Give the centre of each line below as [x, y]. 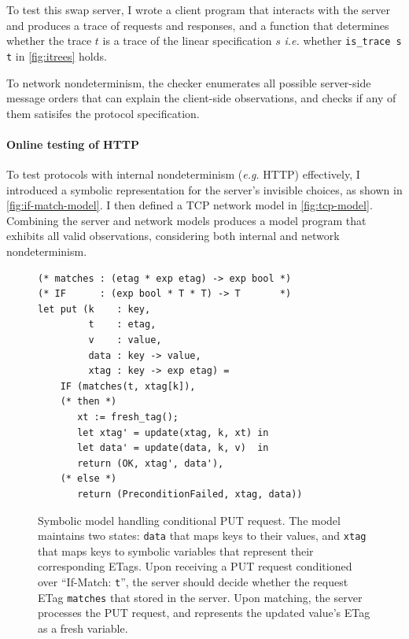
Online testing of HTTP [73, 144]
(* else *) [88, 479]
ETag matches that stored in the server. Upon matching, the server [200, 597]
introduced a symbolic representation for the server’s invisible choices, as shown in [204, 189]
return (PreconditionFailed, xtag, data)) [190, 494]
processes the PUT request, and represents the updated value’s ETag [204, 613]
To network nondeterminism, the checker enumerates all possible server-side [189, 82]
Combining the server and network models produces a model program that [186, 220]
